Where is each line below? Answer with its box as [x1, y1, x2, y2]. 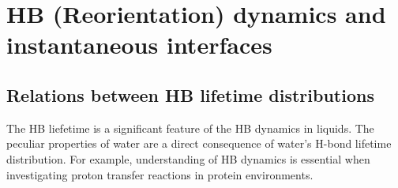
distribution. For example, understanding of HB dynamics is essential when [6, 150, 370, 167]
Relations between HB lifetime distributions [6, 82, 374, 107]
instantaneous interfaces [6, 28, 272, 61]
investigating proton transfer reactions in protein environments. [6, 166, 314, 182]
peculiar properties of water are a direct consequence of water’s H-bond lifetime [6, 135, 392, 152]
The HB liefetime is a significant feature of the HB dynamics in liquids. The [6, 119, 374, 136]
